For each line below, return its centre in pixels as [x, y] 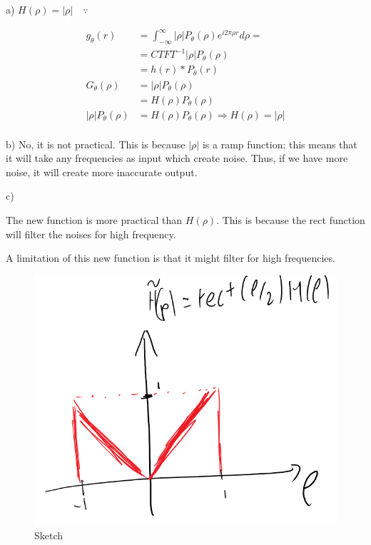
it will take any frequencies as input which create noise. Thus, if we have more [177, 158]
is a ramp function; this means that [280, 144]
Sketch [49, 535]
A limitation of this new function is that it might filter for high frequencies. [171, 258]
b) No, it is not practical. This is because [96, 144]
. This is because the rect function [291, 219]
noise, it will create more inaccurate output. [102, 172]
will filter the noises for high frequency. [91, 234]
